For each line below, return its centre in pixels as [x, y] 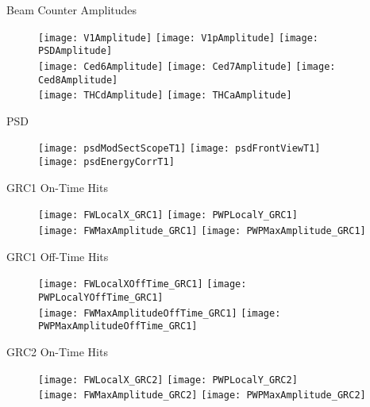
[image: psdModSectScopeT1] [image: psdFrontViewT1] [179, 149]
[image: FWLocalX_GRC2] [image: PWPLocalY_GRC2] [168, 380]
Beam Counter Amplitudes [72, 10]
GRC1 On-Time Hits [57, 187]
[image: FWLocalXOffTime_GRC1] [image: [143, 284]
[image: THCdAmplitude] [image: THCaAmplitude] [165, 96]
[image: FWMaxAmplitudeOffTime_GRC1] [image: [160, 313]
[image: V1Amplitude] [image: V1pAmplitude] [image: [178, 38]
